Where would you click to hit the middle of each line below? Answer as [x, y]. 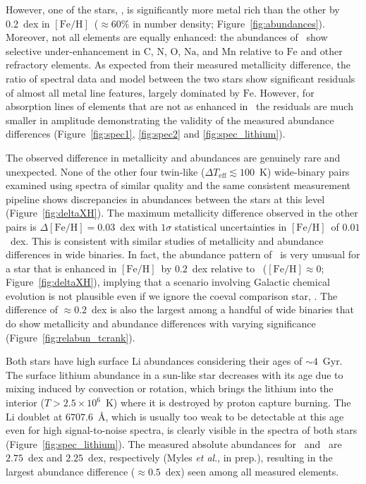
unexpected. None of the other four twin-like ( [105, 171]
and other [322, 50]
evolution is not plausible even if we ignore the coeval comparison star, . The [172, 295]
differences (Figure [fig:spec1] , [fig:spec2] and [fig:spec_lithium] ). [146, 134]
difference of [32, 309]
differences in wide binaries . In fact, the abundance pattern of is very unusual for [183, 254]
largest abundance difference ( [71, 471]
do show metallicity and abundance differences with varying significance [161, 323]
